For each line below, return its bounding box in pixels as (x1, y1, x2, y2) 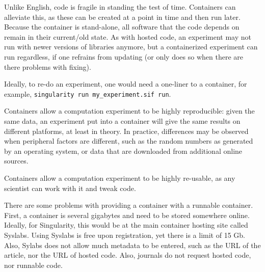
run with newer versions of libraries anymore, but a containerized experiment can (4, 41, 258, 52)
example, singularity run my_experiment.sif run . (4, 88, 171, 99)
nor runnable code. (4, 259, 63, 270)
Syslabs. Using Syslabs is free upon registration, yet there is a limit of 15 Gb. (4, 229, 245, 240)
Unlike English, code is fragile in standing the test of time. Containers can (4, 2, 236, 12)
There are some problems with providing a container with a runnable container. (4, 200, 253, 210)
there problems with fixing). (4, 61, 91, 72)
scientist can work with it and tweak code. (4, 182, 136, 193)
